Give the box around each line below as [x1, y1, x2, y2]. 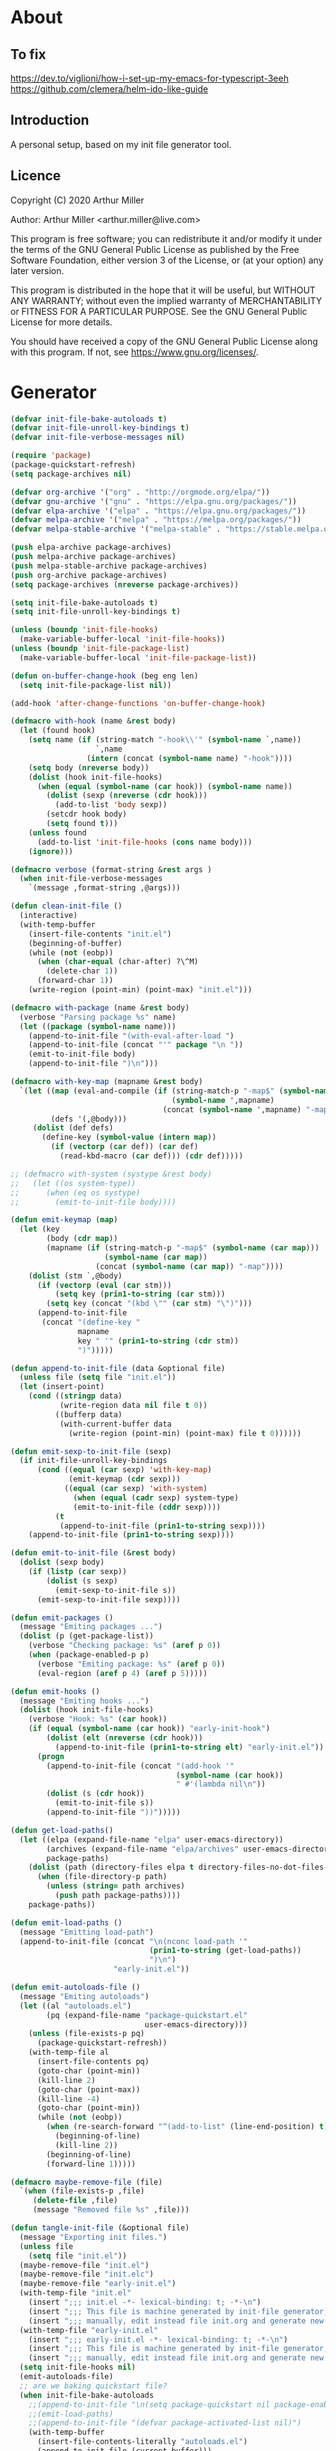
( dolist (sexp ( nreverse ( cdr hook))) [46, 791, 208, 801]
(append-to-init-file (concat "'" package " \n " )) [28, 1040, 244, 1050]
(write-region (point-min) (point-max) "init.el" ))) [28, 985, 253, 995]
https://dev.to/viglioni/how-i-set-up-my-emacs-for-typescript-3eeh [10, 72, 289, 84]
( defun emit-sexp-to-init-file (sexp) [10, 1446, 172, 1456]
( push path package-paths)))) [54, 1891, 182, 1901]
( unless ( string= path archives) [46, 1881, 186, 1891]
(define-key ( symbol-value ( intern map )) [41, 1132, 217, 1143]
